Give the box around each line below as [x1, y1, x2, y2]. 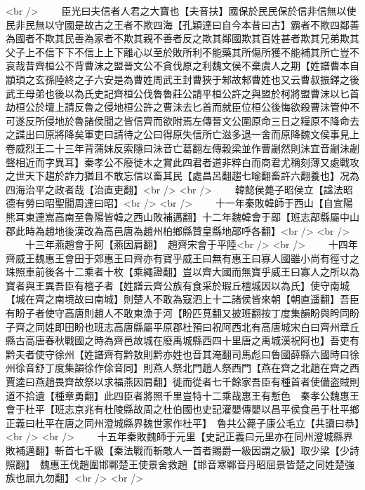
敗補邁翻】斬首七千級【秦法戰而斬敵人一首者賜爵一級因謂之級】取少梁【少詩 [6, 443, 359, 457]
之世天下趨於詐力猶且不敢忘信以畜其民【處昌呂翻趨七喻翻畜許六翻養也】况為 [6, 168, 359, 183]
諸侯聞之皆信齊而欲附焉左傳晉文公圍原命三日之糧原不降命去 [84, 113, 359, 128]
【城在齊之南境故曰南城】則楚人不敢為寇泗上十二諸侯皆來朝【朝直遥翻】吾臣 [6, 292, 359, 306]
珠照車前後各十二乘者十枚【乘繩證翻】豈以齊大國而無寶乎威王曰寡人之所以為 [6, 264, 359, 279]
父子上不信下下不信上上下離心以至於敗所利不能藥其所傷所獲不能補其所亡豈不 [6, 44, 359, 59]
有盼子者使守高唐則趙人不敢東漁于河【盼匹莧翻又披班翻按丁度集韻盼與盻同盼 [6, 306, 359, 320]
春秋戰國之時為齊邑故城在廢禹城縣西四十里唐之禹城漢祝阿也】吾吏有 [44, 333, 359, 348]
